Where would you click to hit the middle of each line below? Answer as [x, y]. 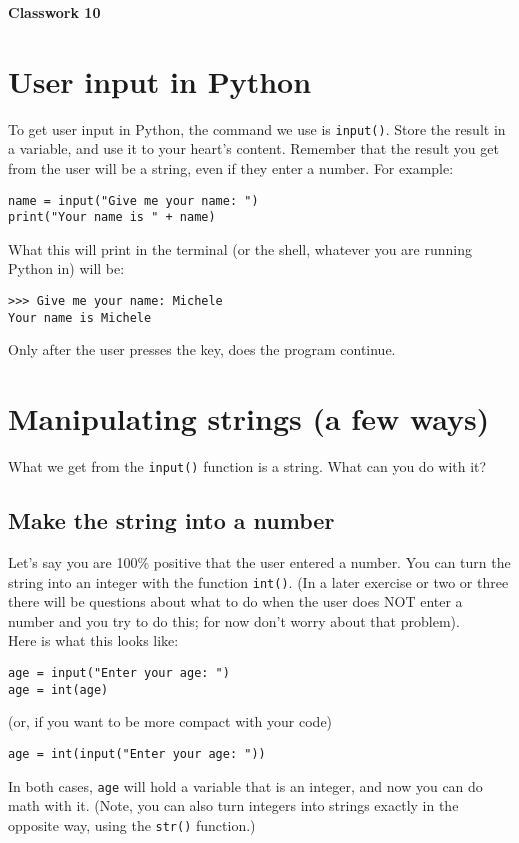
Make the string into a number [171, 520]
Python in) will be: [66, 268]
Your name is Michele [80, 317]
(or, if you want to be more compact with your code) [170, 721]
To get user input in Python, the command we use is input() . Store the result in [257, 128]
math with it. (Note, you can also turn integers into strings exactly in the [233, 805]
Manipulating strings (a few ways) [249, 418]
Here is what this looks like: [93, 640]
